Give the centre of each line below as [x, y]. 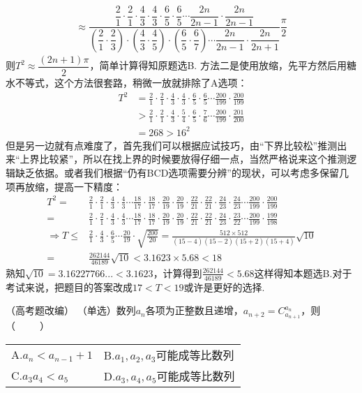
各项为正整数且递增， [194, 310]
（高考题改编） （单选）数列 [71, 310]
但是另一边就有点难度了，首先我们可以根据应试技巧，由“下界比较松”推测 [172, 145]
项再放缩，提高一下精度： [64, 186]
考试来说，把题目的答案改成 [69, 287]
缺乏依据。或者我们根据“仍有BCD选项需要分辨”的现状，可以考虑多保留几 [182, 173]
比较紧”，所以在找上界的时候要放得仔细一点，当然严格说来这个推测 [193, 159]
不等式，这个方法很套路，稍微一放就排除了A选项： [131, 83]
